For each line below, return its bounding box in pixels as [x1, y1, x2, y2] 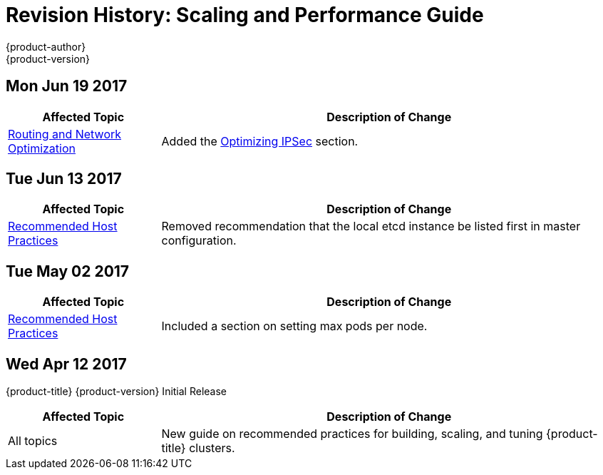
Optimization [8, 141, 76, 155]
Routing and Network [8, 126, 122, 141]
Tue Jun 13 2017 [6, 170, 122, 188]
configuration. [161, 233, 237, 248]
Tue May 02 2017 [6, 262, 130, 280]
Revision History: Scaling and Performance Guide [6, 3, 484, 27]
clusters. [189, 441, 235, 456]
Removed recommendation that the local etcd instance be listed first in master [161, 219, 581, 234]
